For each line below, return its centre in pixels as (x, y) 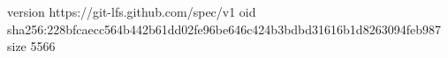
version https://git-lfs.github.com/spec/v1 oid (132, 11)
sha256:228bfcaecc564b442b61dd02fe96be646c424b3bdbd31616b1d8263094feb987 (224, 29)
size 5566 (31, 46)
